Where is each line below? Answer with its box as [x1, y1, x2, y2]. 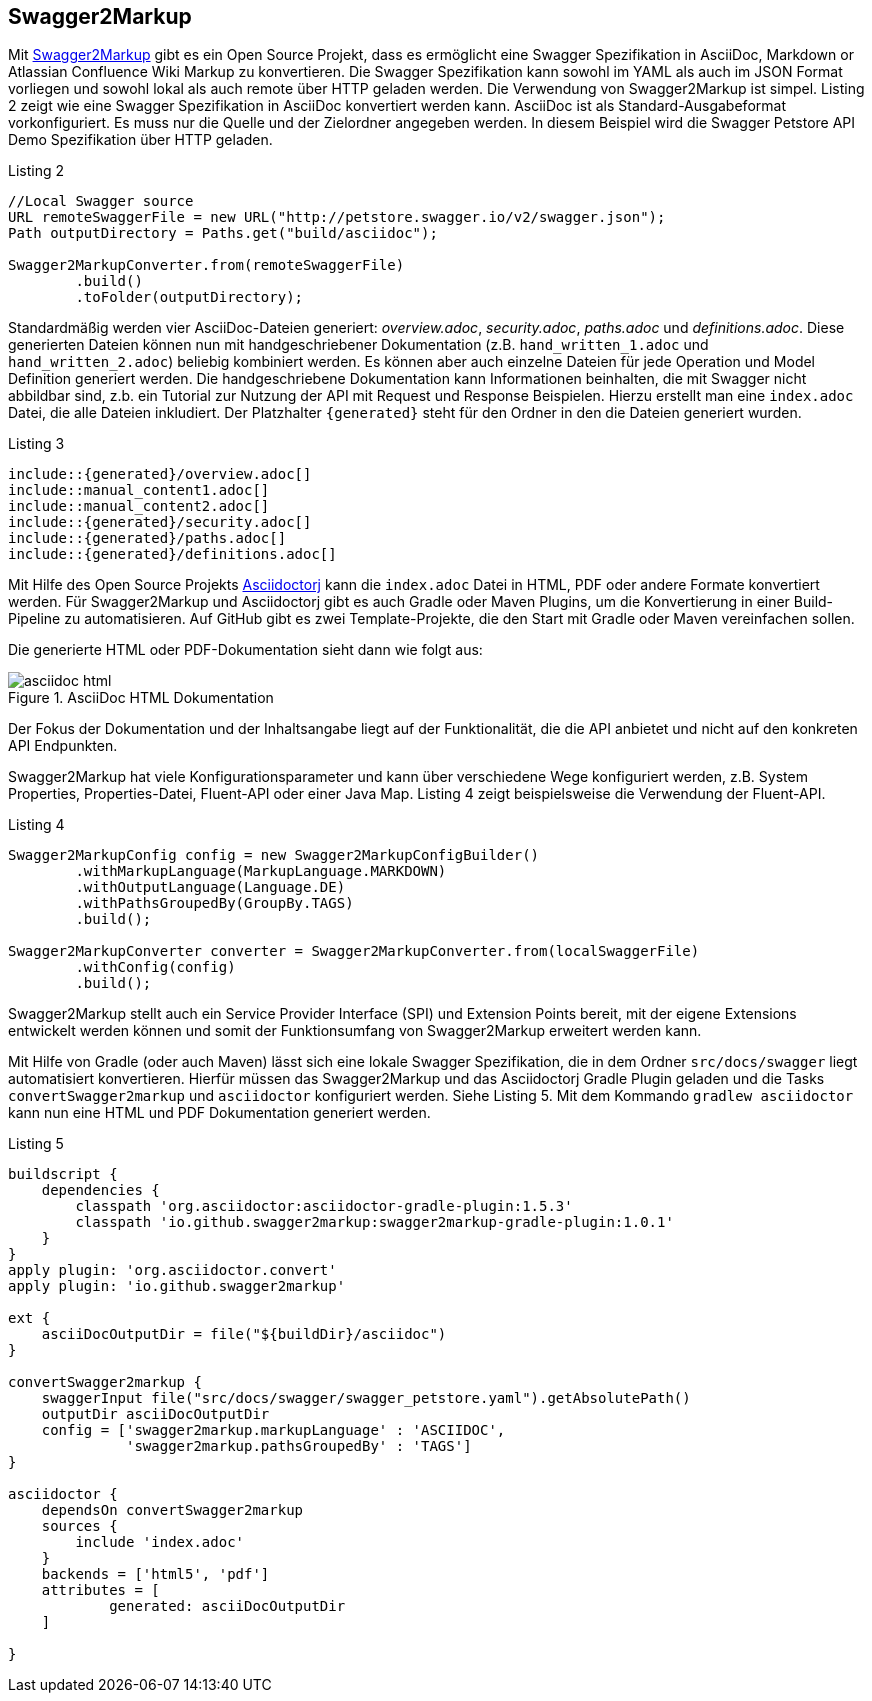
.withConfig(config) [75, 959, 236, 976]
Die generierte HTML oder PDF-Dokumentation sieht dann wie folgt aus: [8, 641, 483, 659]
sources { [41, 1518, 118, 1535]
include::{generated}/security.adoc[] [8, 514, 312, 531]
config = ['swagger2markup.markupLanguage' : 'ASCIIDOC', [41, 1422, 506, 1439]
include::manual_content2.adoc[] [8, 498, 270, 515]
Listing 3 [8, 435, 65, 453]
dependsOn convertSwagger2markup [41, 1502, 304, 1519]
